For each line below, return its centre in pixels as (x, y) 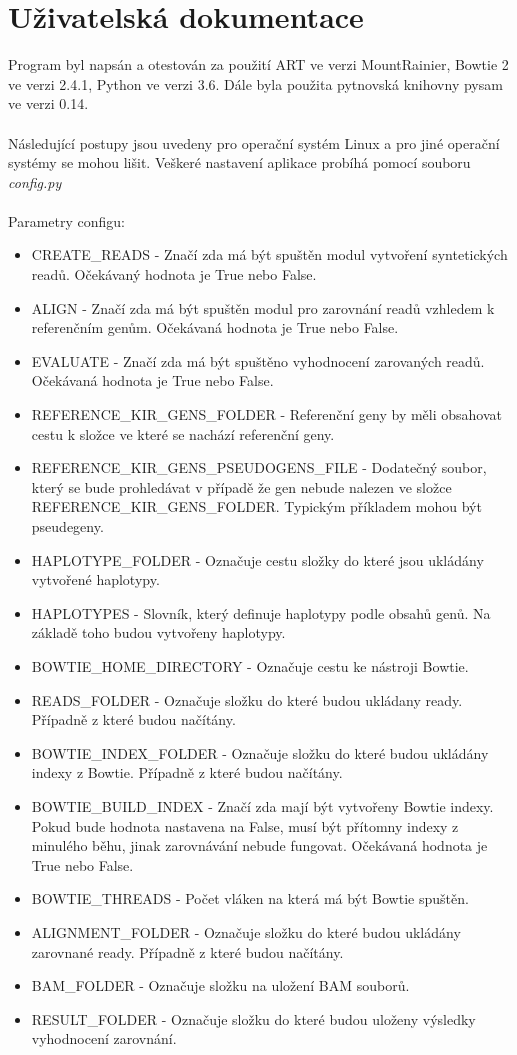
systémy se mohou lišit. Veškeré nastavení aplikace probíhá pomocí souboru (239, 162)
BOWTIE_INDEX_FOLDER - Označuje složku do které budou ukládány (260, 752)
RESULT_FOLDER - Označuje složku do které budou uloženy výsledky (253, 1018)
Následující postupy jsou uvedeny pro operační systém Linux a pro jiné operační (254, 142)
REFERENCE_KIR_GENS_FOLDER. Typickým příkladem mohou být (256, 506)
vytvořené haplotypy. (95, 579)
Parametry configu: (66, 220)
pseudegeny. (67, 526)
